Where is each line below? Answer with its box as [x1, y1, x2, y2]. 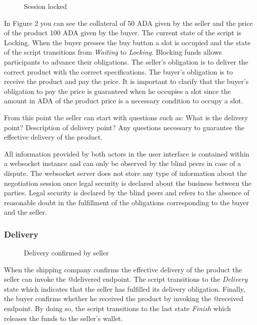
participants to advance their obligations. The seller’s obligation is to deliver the [4, 56, 249, 67]
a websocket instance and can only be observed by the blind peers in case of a [4, 158, 241, 168]
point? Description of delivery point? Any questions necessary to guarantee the [4, 122, 245, 132]
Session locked [24, 1, 67, 11]
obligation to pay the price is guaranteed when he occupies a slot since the [4, 85, 231, 96]
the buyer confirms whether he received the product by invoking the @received [4, 293, 244, 304]
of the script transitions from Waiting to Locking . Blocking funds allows [4, 47, 222, 57]
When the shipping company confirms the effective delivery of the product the [4, 264, 242, 274]
